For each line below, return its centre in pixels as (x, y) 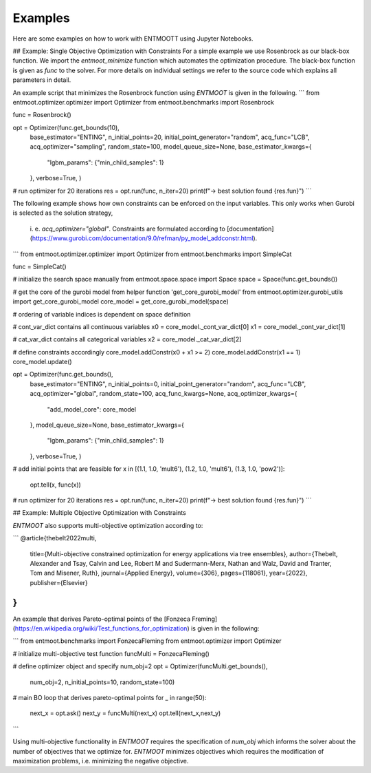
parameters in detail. (42, 80)
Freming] (205, 619)
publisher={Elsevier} (59, 582)
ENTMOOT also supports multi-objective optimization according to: (108, 525)
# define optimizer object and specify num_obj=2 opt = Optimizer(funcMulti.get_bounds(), (140, 666)
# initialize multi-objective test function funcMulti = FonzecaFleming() (111, 653)
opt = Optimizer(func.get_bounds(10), (66, 127)
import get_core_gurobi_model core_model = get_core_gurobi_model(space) (121, 301)
